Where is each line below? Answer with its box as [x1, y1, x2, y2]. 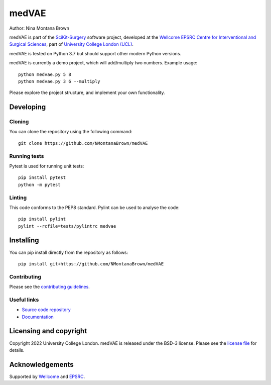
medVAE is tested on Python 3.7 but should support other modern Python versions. [9, 50, 182, 56]
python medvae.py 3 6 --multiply [18, 78, 100, 84]
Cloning [9, 118, 29, 125]
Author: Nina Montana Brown [9, 25, 70, 31]
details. [9, 347, 25, 353]
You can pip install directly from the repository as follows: [9, 249, 128, 255]
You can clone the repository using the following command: [9, 129, 132, 135]
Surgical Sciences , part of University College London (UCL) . [9, 41, 134, 47]
